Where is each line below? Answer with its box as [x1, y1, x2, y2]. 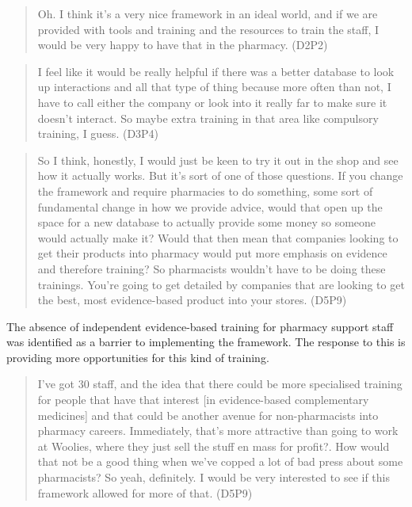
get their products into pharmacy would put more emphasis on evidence [37, 245, 387, 261]
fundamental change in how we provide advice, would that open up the [37, 198, 383, 215]
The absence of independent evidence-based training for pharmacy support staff [6, 318, 394, 334]
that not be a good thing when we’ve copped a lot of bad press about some [37, 453, 403, 470]
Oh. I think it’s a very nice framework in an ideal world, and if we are [37, 6, 378, 21]
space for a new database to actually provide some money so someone [37, 214, 376, 231]
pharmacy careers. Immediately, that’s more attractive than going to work [37, 422, 399, 439]
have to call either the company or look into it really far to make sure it [37, 93, 387, 110]
